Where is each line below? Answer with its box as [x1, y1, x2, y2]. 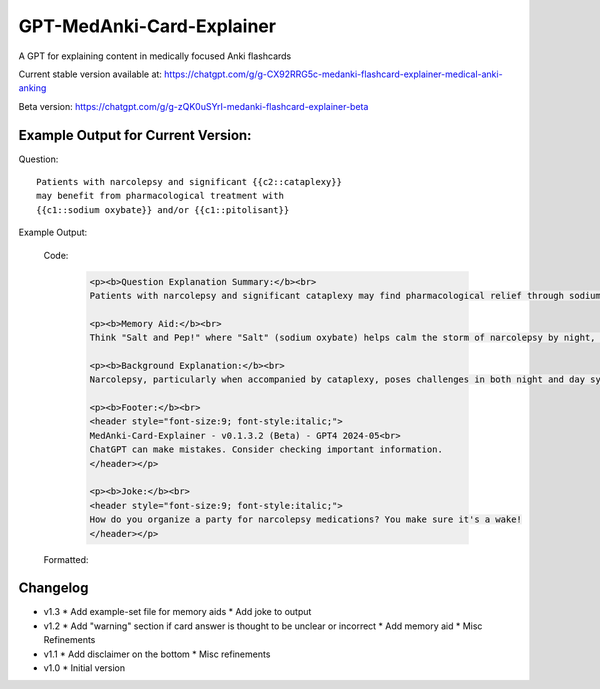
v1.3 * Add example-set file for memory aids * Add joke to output [43, 606, 312, 618]
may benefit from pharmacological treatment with [36, 190, 285, 202]
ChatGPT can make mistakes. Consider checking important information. [89, 444, 444, 455]
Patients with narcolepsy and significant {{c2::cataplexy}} [36, 176, 342, 188]
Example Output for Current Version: [18, 126, 252, 144]
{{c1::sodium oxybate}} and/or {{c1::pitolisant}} [36, 204, 290, 215]
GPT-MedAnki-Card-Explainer [18, 15, 277, 37]
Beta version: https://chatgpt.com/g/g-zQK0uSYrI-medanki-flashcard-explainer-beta [18, 100, 369, 112]
